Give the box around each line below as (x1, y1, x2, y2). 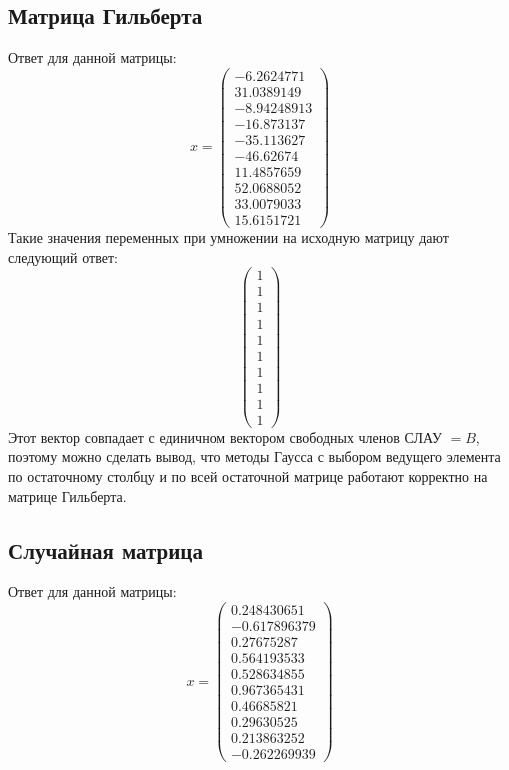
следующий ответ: (8, 246, 118, 267)
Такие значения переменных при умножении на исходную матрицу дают (8, 227, 449, 248)
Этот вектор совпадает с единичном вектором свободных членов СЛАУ (8, 426, 442, 447)
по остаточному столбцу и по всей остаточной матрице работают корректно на (8, 465, 488, 486)
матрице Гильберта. (8, 485, 127, 506)
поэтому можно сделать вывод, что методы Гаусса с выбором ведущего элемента (8, 446, 501, 467)
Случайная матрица (8, 534, 203, 565)
